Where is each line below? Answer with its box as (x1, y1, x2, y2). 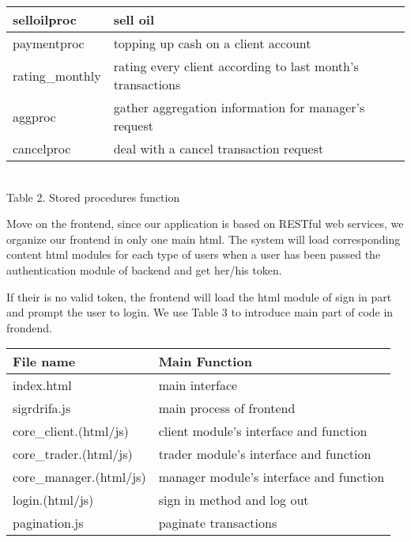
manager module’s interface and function (158, 468, 385, 487)
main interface (158, 376, 238, 395)
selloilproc (13, 10, 77, 28)
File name (13, 352, 76, 371)
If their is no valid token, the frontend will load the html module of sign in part (6, 288, 392, 305)
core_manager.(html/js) (13, 468, 146, 487)
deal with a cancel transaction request (113, 139, 324, 157)
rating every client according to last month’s (113, 57, 359, 75)
